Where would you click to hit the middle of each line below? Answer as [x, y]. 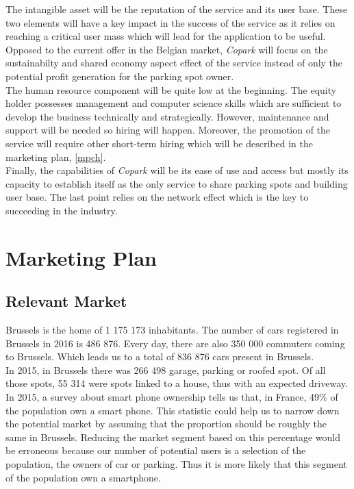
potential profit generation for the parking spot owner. [120, 76]
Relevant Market [66, 301]
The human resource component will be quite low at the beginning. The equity [171, 89]
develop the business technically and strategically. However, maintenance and [167, 116]
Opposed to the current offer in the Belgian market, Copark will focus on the [167, 49]
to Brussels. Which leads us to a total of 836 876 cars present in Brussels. [160, 356]
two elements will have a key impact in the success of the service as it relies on [170, 22]
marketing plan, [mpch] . [56, 156]
